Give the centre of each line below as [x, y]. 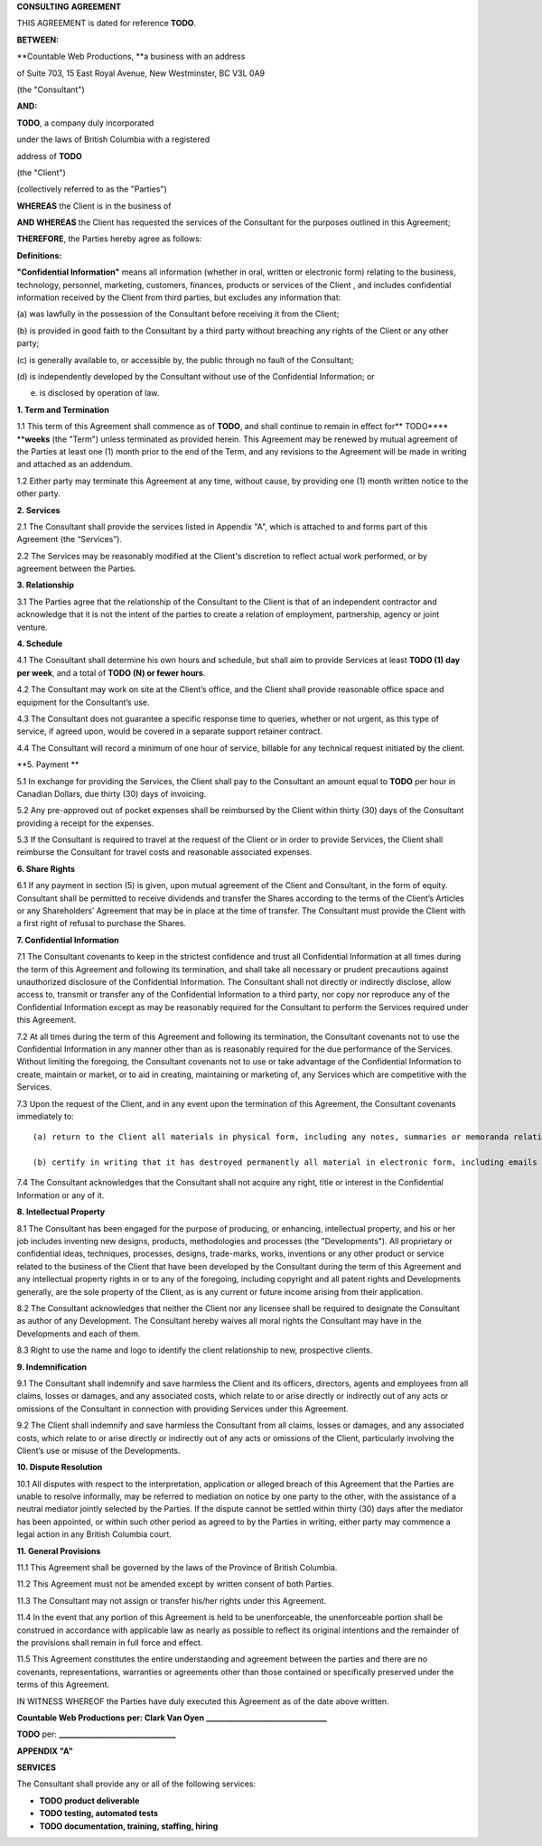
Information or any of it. [61, 1195]
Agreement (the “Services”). [69, 539]
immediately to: [45, 1116]
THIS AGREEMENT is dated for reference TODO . [107, 23]
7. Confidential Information [68, 940]
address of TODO [50, 156]
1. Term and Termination [63, 409]
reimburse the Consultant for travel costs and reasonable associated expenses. [164, 852]
